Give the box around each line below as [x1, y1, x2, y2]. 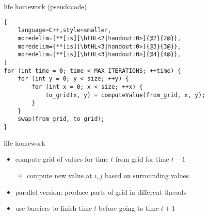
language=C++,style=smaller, [17, 27, 112, 34]
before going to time [98, 203, 159, 213]
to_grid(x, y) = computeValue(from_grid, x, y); [45, 91, 206, 99]
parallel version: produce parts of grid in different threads [15, 186, 186, 197]
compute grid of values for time [15, 154, 109, 164]
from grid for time [115, 154, 169, 164]
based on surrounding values [104, 170, 189, 180]
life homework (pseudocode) [4, 1, 87, 11]
